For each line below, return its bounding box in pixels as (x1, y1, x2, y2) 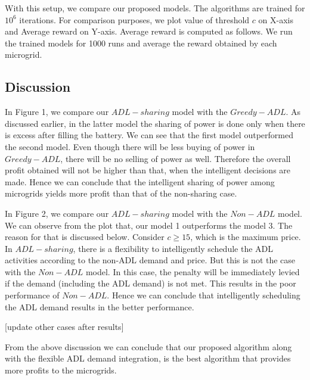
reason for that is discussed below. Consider (5, 231, 165, 243)
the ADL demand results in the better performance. (5, 300, 194, 313)
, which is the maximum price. (190, 231, 301, 243)
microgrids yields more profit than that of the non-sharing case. (5, 187, 237, 200)
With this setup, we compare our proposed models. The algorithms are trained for (5, 2, 305, 14)
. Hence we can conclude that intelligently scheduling (107, 289, 300, 301)
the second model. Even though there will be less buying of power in (5, 140, 255, 152)
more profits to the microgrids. (5, 364, 117, 376)
